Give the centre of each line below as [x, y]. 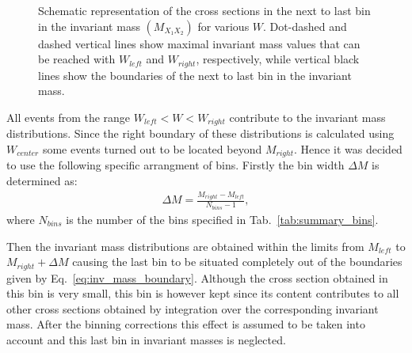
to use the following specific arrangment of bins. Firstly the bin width [175, 165]
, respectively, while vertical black [278, 59]
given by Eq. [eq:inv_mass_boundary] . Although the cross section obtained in [197, 277]
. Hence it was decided [348, 148]
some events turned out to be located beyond [152, 148]
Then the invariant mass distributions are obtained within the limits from [185, 246]
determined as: [42, 180]
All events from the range [69, 117]
